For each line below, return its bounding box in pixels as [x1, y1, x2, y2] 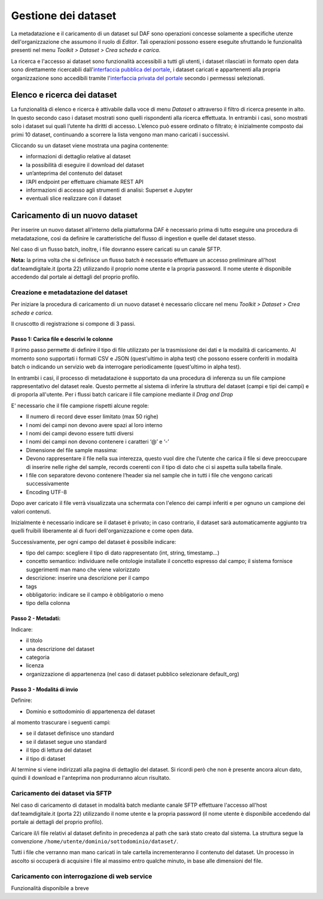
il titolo [26, 637, 43, 644]
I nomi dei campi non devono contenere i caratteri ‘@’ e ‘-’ [26, 438, 169, 446]
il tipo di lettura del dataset [26, 746, 92, 754]
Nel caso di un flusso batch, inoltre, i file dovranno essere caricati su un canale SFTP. [11, 246, 222, 253]
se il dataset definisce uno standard [26, 730, 114, 737]
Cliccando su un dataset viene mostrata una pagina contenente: [11, 141, 169, 149]
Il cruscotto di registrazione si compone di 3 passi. [11, 320, 136, 328]
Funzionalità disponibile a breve [11, 884, 89, 892]
